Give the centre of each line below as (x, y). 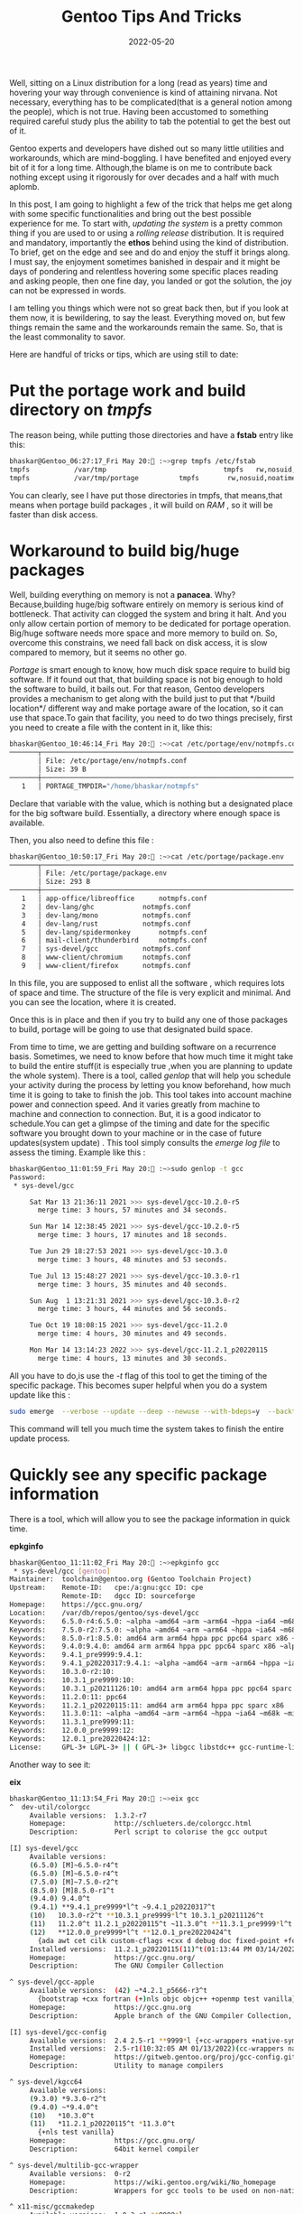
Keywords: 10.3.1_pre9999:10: (72, 1680)
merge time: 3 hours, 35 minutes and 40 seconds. (133, 1284)
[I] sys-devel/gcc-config (58, 2032)
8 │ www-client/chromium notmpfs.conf (106, 958)
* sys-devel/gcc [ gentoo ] (62, 1571)
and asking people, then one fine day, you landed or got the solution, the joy (151, 281)
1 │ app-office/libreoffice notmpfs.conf (114, 899)
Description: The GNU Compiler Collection (126, 1966)
